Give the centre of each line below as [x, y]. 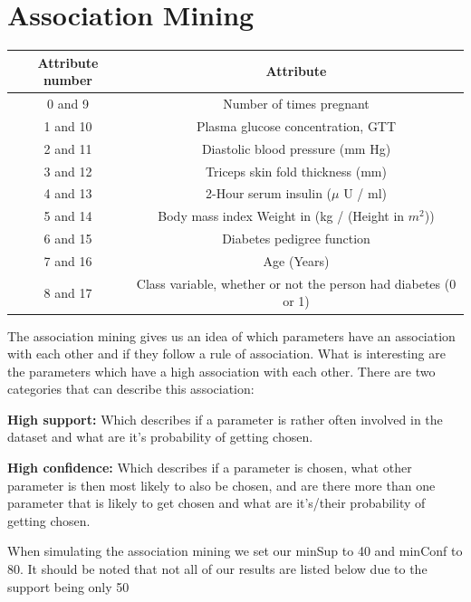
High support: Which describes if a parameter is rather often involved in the [225, 419]
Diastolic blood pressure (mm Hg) [296, 148]
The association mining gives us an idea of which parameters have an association [231, 335]
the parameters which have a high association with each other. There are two [221, 371]
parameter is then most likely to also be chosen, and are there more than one [221, 485]
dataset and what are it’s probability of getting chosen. [160, 437]
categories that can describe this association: [131, 389]
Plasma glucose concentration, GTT [296, 125]
